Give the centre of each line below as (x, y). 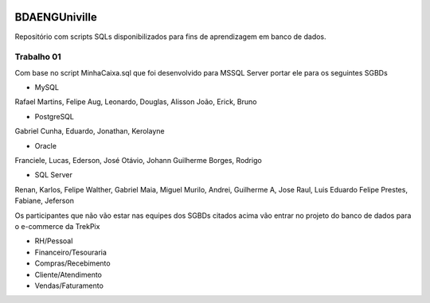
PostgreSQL (55, 116)
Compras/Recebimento (72, 263)
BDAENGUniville (56, 17)
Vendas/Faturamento (69, 286)
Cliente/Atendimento (68, 274)
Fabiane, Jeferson (45, 201)
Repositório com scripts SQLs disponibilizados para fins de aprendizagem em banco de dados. (170, 37)
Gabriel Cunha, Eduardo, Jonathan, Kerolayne (90, 131)
